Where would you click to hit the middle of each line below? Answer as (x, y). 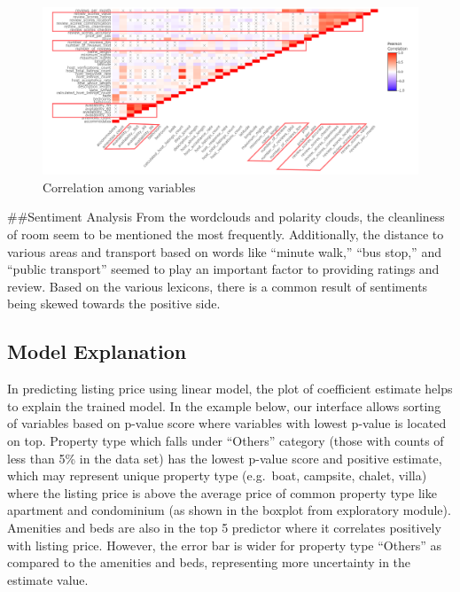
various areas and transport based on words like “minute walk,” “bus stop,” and (224, 251)
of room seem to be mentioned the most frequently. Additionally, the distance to (226, 234)
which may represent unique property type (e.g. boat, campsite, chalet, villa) (217, 475)
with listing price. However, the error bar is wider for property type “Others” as (224, 545)
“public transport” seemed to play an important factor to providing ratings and (223, 269)
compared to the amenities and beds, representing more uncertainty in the (209, 562)
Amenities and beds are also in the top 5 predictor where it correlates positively (224, 527)
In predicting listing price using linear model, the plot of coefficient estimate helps (230, 389)
